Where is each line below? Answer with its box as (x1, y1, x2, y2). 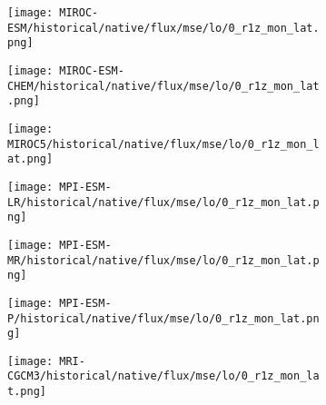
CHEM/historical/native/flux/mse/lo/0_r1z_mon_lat (7, 79, 320, 93)
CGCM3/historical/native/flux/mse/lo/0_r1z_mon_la (7, 370, 320, 383)
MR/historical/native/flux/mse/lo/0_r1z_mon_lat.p (7, 253, 320, 267)
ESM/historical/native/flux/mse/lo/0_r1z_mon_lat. (7, 21, 320, 35)
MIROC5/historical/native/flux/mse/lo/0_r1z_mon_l (7, 137, 320, 151)
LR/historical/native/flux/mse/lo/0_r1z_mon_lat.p (7, 195, 320, 209)
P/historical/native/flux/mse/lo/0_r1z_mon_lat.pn (7, 311, 320, 325)
